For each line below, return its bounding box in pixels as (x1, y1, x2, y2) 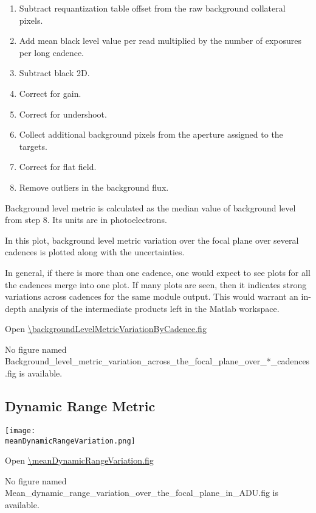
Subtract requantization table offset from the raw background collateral (19, 2, 286, 14)
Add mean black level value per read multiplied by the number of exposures (19, 34, 302, 47)
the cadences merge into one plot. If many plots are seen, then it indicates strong (5, 278, 307, 291)
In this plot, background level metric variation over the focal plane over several (5, 233, 299, 246)
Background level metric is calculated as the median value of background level (5, 201, 296, 214)
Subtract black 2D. (19, 66, 90, 79)
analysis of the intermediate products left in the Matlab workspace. (29, 302, 280, 314)
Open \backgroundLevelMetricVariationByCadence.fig (5, 322, 207, 335)
